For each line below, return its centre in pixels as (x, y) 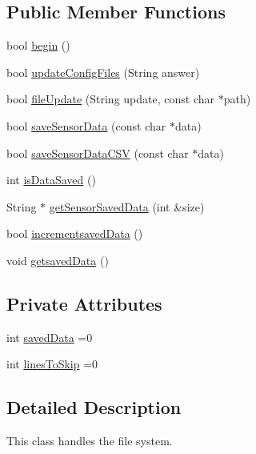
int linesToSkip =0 (52, 364)
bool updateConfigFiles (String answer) (103, 72)
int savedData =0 (50, 337)
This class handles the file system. (90, 441)
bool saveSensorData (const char (86, 125)
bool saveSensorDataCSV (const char (98, 153)
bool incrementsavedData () (75, 233)
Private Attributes (84, 303)
